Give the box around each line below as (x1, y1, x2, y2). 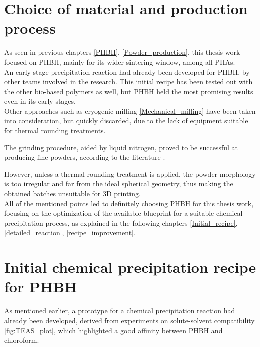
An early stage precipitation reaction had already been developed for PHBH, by (4, 66, 250, 77)
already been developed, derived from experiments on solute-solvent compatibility (4, 315, 255, 325)
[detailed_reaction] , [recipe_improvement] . (4, 227, 136, 238)
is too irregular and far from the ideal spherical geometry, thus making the (4, 178, 233, 189)
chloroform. (4, 335, 39, 345)
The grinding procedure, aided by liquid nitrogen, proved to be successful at (4, 142, 238, 152)
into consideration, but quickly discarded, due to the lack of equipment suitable (4, 115, 248, 126)
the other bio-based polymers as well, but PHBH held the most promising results (4, 86, 253, 96)
